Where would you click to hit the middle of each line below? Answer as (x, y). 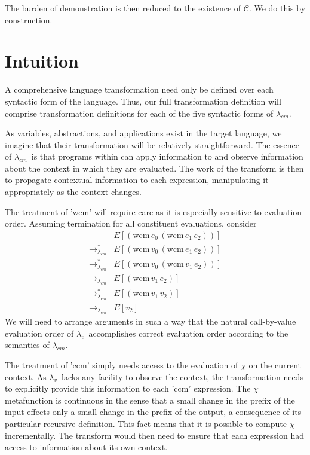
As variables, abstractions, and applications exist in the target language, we (143, 133)
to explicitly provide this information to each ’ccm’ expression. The (128, 388)
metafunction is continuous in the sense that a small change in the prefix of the (150, 400)
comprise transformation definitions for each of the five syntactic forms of (139, 113)
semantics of (27, 345)
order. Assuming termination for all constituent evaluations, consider (131, 223)
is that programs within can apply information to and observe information (167, 156)
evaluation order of (39, 333)
